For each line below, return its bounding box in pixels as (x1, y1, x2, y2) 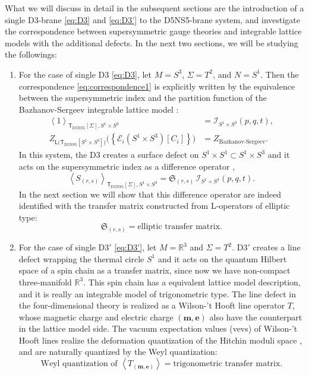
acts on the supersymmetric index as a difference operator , (18, 160, 235, 173)
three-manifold (18, 275, 72, 288)
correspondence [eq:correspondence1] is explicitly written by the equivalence (18, 80, 295, 92)
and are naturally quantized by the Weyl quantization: (18, 345, 217, 358)
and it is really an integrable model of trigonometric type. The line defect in (18, 287, 296, 300)
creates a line (253, 241, 301, 253)
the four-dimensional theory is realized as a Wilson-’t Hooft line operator (18, 299, 285, 312)
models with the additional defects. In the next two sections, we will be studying (5, 36, 298, 49)
